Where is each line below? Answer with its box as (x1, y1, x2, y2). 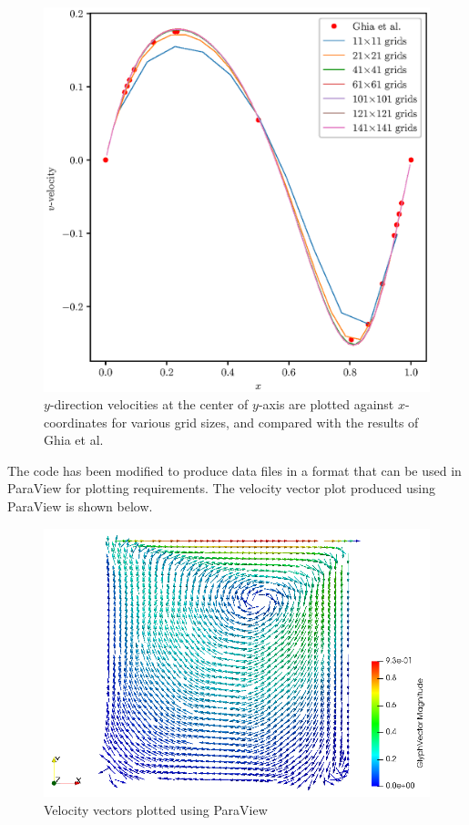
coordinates (44, 412, 107, 431)
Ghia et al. (44, 430, 104, 449)
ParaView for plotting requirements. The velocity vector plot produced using (7, 479, 435, 498)
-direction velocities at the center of (49, 395, 249, 414)
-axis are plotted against (258, 395, 394, 414)
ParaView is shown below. (7, 497, 153, 516)
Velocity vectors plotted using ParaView (44, 799, 268, 819)
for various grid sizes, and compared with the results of (111, 412, 419, 431)
